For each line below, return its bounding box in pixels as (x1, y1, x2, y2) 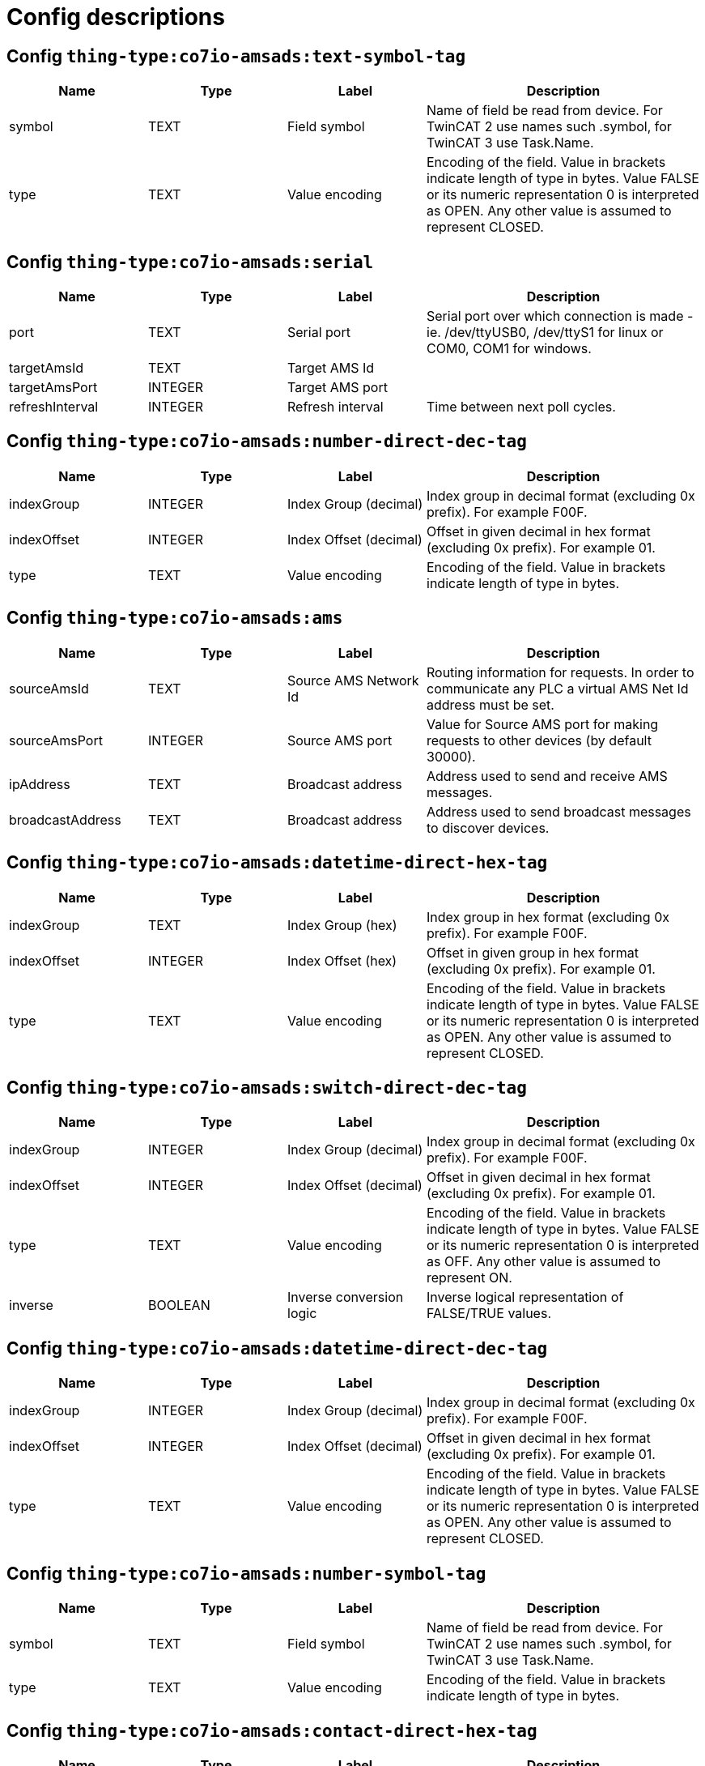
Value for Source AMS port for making (427, 715, 659, 732)
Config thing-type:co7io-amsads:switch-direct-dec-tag (6, 1077, 527, 1098)
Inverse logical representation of (427, 1289, 624, 1306)
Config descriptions (6, 3, 225, 31)
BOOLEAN (148, 1297, 210, 1314)
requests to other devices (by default (427, 732, 652, 749)
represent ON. (427, 1269, 512, 1286)
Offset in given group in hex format (427, 944, 639, 961)
